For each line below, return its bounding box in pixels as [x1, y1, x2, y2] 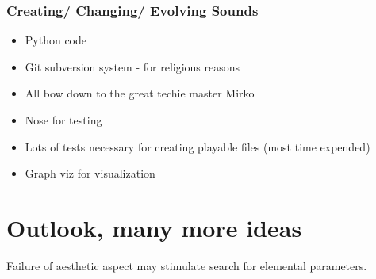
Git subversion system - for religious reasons [25, 58, 240, 75]
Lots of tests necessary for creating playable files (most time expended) [25, 138, 370, 155]
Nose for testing [25, 112, 102, 128]
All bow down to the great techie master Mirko [25, 85, 255, 101]
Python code [25, 32, 87, 48]
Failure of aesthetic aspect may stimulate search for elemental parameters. [6, 257, 367, 273]
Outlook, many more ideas [6, 211, 302, 243]
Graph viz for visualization [25, 165, 155, 182]
